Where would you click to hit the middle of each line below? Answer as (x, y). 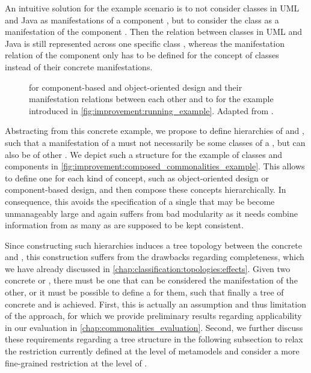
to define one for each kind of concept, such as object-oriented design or (137, 177)
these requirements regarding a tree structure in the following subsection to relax (154, 339)
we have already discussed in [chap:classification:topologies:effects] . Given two (148, 268)
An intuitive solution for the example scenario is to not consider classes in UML (152, 8)
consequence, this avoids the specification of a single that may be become (140, 201)
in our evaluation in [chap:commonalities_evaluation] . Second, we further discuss (154, 327)
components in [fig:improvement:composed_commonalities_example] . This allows (155, 166)
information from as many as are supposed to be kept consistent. (124, 225)
